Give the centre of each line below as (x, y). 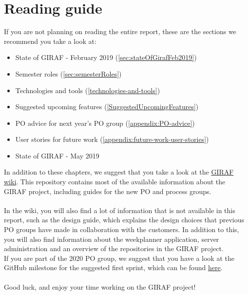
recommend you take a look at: (50, 41)
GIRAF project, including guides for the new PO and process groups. (108, 191)
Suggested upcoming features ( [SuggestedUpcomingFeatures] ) (107, 107)
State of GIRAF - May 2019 (57, 155)
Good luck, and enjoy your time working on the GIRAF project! (100, 286)
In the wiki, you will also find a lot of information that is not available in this (120, 210)
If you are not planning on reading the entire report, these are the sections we (120, 31)
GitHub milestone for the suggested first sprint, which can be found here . (113, 267)
